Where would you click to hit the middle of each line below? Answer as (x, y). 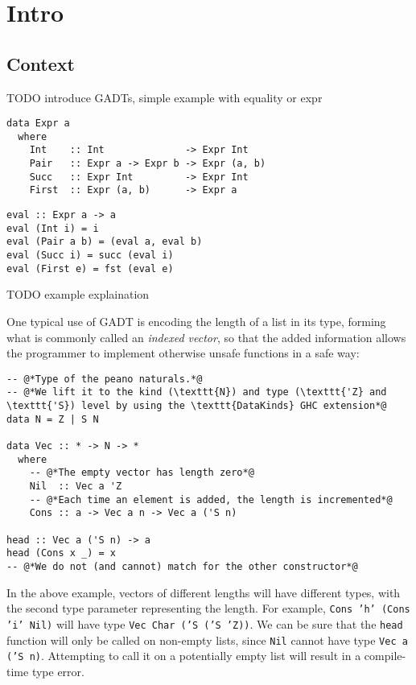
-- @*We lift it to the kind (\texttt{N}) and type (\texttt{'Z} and (197, 392)
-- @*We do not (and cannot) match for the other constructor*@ (182, 566)
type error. (58, 671)
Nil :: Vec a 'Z (76, 487)
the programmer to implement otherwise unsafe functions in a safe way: (183, 353)
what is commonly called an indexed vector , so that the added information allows (206, 337)
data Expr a (38, 124)
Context (41, 63)
